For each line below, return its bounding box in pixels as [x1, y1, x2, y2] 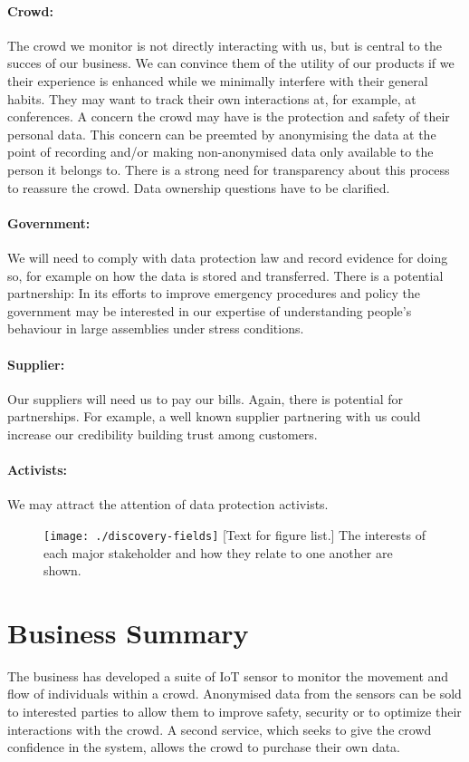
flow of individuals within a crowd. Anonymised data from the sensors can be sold [7, 684, 462, 703]
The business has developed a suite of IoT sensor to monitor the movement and [7, 666, 449, 685]
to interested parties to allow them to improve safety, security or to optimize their [7, 702, 462, 721]
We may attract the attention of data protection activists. [7, 495, 329, 514]
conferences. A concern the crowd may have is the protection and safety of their [7, 107, 450, 126]
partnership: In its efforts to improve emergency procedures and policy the [7, 284, 420, 303]
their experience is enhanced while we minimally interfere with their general [7, 71, 428, 90]
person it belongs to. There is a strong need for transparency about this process [7, 159, 450, 178]
